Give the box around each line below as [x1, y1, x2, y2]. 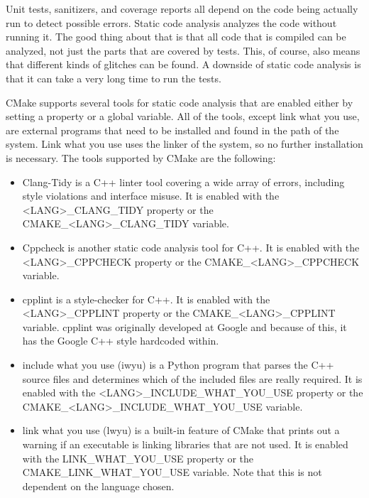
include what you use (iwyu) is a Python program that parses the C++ [22, 357, 334, 372]
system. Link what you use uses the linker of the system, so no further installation [6, 136, 363, 151]
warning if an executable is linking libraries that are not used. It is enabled [22, 437, 348, 452]
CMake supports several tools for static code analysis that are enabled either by [6, 94, 353, 109]
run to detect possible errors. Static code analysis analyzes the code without [6, 15, 337, 30]
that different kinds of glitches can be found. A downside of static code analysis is [6, 57, 361, 72]
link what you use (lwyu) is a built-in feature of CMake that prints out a [22, 423, 340, 438]
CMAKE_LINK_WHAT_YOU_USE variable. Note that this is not [22, 465, 322, 480]
